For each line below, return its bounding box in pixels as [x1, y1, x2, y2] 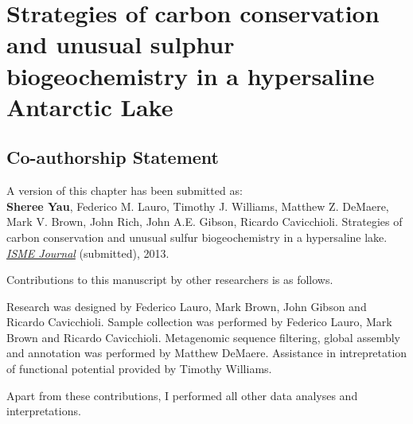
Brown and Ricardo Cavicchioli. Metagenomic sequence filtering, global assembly [6, 329, 400, 345]
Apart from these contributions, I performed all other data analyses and [6, 387, 358, 403]
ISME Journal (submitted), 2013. [6, 244, 169, 261]
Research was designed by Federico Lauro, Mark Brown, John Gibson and [6, 298, 367, 314]
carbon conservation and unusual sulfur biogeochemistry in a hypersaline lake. [6, 228, 388, 245]
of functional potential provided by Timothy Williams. [6, 360, 272, 377]
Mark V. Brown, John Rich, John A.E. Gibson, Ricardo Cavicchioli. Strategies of [6, 213, 403, 230]
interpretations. [6, 403, 81, 419]
